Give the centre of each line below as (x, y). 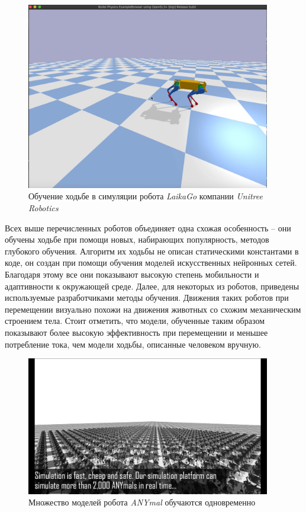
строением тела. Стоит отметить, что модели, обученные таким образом (135, 321)
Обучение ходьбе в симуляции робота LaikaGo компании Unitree (146, 196)
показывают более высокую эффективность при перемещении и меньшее (136, 332)
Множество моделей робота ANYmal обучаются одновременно (142, 502)
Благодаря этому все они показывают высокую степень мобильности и (132, 274)
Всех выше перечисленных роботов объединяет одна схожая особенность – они (148, 228)
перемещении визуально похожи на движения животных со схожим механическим (153, 309)
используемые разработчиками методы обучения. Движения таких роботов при (147, 298)
